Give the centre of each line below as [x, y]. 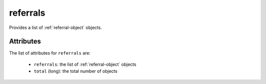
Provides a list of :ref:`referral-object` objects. [55, 28]
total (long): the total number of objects [76, 71]
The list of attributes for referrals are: [50, 53]
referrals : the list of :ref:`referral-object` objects [85, 64]
